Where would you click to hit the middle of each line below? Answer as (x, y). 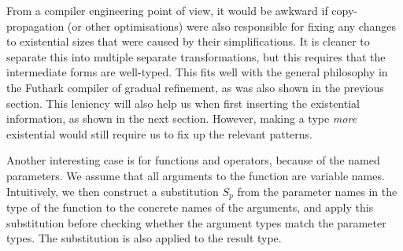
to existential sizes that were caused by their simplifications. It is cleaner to (188, 41)
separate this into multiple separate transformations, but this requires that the (196, 56)
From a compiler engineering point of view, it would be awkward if (167, 10)
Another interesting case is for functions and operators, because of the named (193, 160)
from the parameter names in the (317, 191)
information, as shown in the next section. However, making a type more (182, 118)
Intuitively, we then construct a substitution (113, 191)
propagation (35, 26)
